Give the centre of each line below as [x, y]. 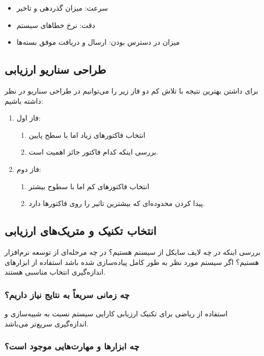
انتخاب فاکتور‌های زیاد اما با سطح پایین [87, 135]
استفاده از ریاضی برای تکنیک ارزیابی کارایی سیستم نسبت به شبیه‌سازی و [116, 313]
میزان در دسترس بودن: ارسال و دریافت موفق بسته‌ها [98, 42]
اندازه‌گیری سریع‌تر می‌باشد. [47, 323]
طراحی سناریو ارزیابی [55, 69]
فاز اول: [28, 118]
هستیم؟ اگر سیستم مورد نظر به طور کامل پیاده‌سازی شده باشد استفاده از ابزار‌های [132, 262]
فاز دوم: [29, 169]
